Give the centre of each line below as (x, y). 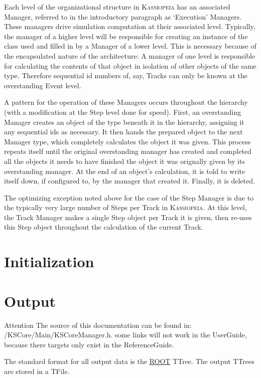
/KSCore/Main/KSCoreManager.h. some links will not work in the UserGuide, (125, 335)
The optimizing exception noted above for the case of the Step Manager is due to (129, 197)
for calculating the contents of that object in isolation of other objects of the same (130, 65)
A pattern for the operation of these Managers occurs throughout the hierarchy (126, 102)
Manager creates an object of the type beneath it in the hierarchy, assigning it (124, 122)
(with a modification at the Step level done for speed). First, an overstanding (123, 112)
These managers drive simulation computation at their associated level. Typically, (130, 26)
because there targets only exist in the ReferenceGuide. (89, 344)
